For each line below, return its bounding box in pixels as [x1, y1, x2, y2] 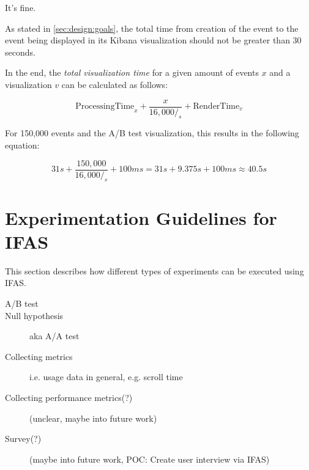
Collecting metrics [5, 350, 73, 362]
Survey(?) [5, 432, 42, 445]
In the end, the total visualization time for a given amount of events [5, 66, 259, 79]
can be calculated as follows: [61, 78, 168, 90]
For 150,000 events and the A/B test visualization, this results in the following [5, 127, 299, 139]
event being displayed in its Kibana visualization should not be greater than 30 [5, 34, 302, 46]
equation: [5, 139, 40, 152]
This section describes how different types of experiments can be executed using [5, 264, 304, 277]
